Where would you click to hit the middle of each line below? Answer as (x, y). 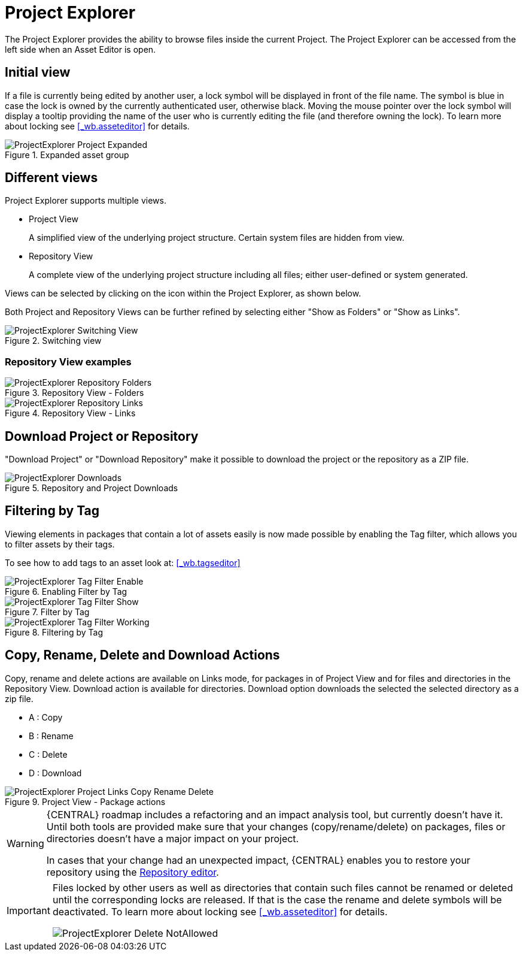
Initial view (38, 72)
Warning (25, 843)
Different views (51, 178)
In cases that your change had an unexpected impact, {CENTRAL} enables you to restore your (258, 860)
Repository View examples (68, 361)
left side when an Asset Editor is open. (80, 49)
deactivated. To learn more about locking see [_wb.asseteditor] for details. (220, 911)
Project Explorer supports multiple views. (86, 201)
